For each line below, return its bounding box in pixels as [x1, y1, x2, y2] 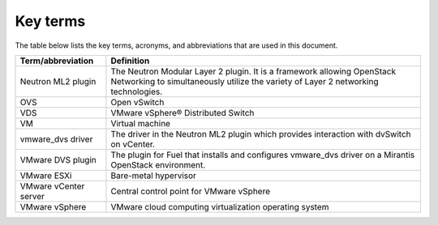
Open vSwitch [110, 96, 165, 108]
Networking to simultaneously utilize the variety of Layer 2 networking [110, 75, 379, 87]
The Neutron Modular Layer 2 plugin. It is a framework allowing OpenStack [110, 66, 397, 77]
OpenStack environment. [110, 159, 206, 170]
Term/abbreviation [19, 55, 94, 66]
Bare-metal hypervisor [110, 170, 196, 181]
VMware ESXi [19, 170, 72, 181]
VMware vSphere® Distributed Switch [110, 107, 255, 118]
